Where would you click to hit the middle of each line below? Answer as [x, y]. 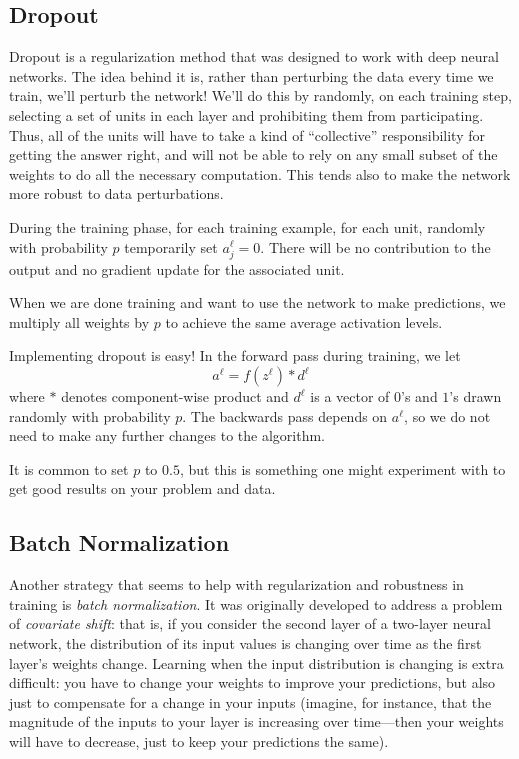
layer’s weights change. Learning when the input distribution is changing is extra [256, 662]
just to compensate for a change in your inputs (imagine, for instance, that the [250, 701]
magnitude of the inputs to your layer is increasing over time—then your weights [256, 721]
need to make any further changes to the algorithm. [167, 435]
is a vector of [350, 396]
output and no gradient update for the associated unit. [177, 268]
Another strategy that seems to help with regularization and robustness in [236, 584]
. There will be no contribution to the [375, 246]
